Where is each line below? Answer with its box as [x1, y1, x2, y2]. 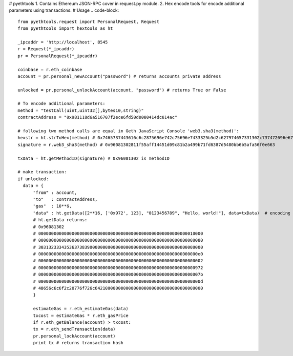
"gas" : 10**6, [33, 203, 72, 209]
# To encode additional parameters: [18, 101, 105, 106]
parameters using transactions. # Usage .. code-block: [9, 7, 119, 13]
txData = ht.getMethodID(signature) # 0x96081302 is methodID [18, 155, 170, 161]
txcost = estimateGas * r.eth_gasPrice [33, 313, 129, 318]
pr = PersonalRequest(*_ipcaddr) [18, 53, 98, 59]
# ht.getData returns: [33, 217, 87, 223]
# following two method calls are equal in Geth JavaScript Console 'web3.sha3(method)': [18, 128, 239, 134]
